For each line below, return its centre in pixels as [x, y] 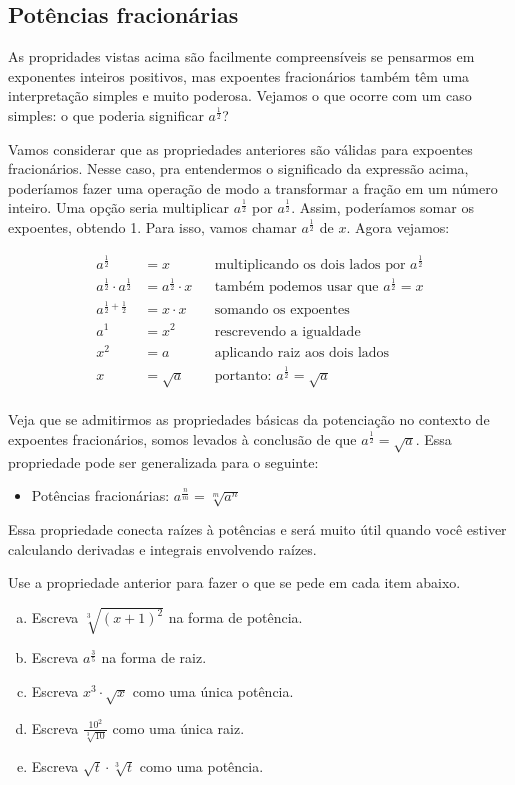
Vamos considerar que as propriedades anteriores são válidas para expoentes [240, 148]
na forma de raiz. [154, 657]
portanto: [243, 375]
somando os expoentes [282, 310]
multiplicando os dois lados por [310, 264]
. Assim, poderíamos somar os [382, 207]
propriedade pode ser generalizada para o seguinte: [163, 461]
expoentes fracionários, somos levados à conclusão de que [182, 439]
